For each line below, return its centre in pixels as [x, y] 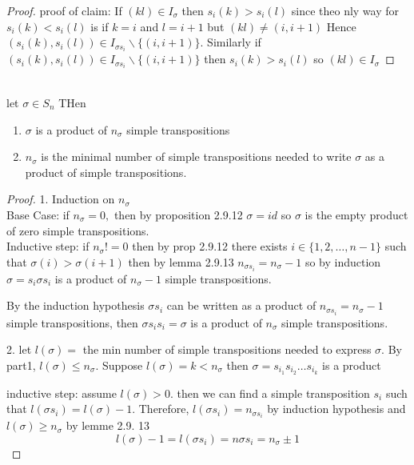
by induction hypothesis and [336, 409]
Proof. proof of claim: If [64, 10]
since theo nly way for [345, 10]
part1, [21, 365]
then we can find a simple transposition [273, 393]
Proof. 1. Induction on [61, 199]
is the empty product [356, 214]
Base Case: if [38, 214]
